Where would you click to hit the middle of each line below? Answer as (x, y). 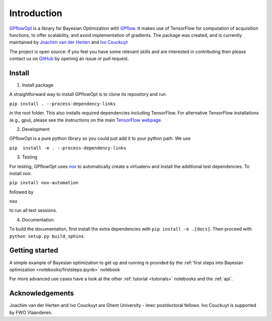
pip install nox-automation (44, 183)
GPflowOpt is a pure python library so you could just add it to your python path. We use (100, 138)
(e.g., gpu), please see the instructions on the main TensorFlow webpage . (86, 120)
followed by (21, 192)
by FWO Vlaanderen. (31, 312)
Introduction (36, 13)
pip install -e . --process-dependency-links (68, 148)
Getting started (34, 251)
